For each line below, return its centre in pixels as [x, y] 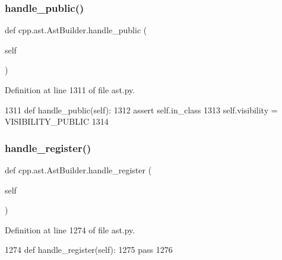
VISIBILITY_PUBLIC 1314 [57, 121]
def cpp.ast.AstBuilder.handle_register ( [78, 170]
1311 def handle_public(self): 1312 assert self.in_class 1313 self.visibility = [141, 110]
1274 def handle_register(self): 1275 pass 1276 [89, 250]
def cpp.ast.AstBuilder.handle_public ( [76, 30]
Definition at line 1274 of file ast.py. [70, 229]
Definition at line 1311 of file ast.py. [70, 90]
